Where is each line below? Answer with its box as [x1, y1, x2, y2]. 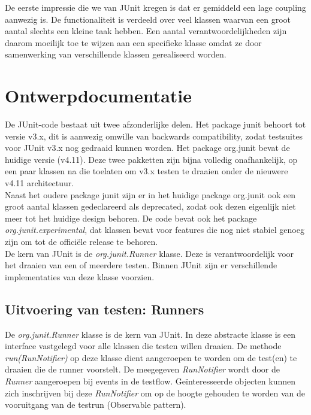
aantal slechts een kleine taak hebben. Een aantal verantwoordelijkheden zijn [5, 25, 287, 37]
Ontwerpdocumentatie [5, 83, 192, 108]
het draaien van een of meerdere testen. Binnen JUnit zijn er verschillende [5, 259, 277, 271]
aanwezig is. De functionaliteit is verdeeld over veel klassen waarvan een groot [5, 13, 291, 25]
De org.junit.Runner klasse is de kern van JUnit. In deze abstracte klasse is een [5, 328, 296, 340]
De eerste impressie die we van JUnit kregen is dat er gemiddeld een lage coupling [5, 1, 306, 13]
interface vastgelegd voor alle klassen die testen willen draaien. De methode [5, 340, 282, 352]
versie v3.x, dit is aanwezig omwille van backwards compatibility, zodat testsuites [5, 129, 303, 142]
